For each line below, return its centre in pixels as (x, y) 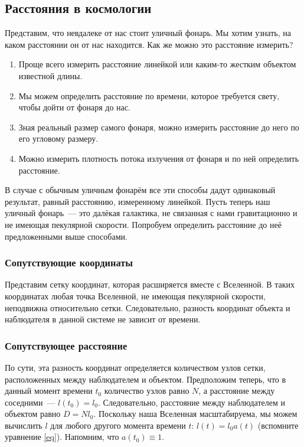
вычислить (24, 425)
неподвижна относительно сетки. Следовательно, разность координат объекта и (148, 307)
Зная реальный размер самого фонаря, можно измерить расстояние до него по (159, 127)
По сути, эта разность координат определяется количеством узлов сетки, (135, 367)
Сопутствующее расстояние (66, 345)
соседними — (30, 402)
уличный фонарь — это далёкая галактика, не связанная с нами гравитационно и (151, 213)
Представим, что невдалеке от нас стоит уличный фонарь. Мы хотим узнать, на (148, 33)
